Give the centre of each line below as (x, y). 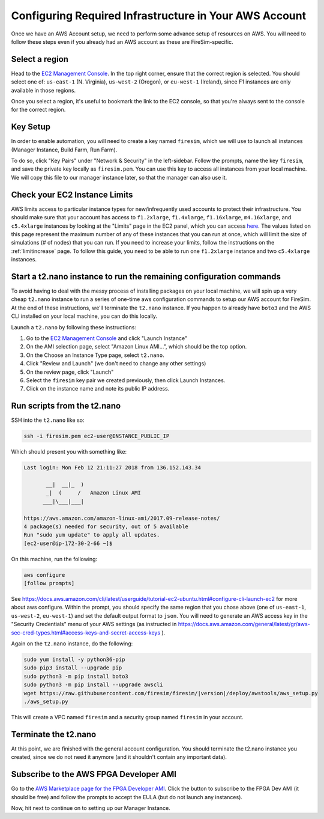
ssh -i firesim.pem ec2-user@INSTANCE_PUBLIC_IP (97, 436)
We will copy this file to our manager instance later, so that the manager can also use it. (119, 177)
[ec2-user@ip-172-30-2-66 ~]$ (68, 543)
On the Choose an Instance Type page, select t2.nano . (95, 355)
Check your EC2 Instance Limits (72, 194)
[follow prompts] (49, 583)
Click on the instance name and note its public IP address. (98, 389)
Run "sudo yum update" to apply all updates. (92, 535)
